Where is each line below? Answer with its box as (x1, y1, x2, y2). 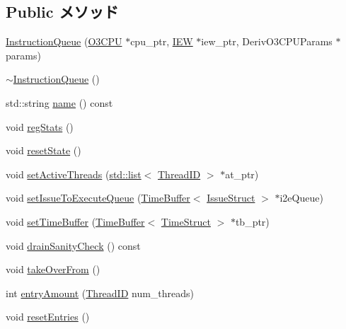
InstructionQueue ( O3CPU (6, 34, 122, 49)
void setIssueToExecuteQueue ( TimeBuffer (6, 190, 190, 205)
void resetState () (6, 143, 81, 158)
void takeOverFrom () (6, 262, 100, 277)
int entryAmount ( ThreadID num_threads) (6, 285, 195, 300)
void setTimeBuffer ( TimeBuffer (6, 214, 145, 229)
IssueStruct (207, 190, 255, 205)
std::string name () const (6, 95, 113, 110)
